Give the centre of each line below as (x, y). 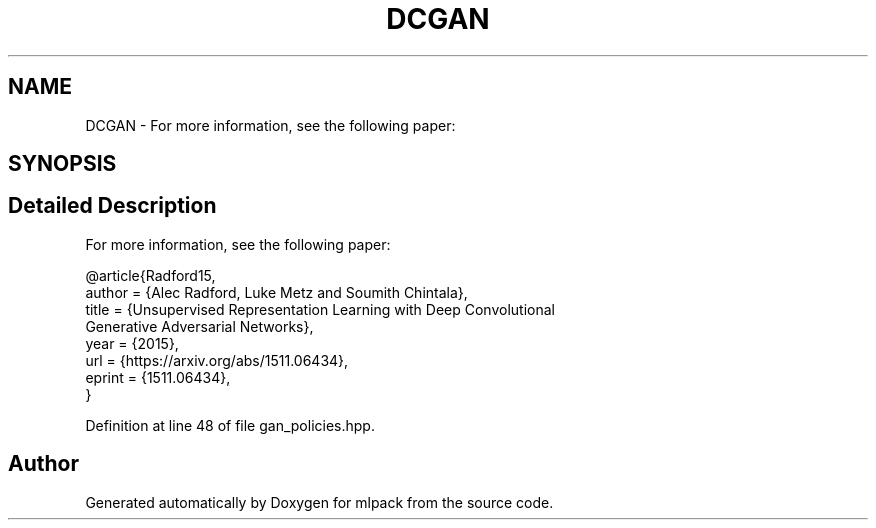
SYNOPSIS (62, 164)
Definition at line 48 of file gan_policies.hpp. (230, 425)
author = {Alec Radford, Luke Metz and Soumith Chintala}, (276, 292)
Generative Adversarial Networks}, (199, 326)
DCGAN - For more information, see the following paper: (270, 125)
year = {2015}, (132, 343)
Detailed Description (112, 206)
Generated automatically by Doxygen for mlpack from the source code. (319, 502)
